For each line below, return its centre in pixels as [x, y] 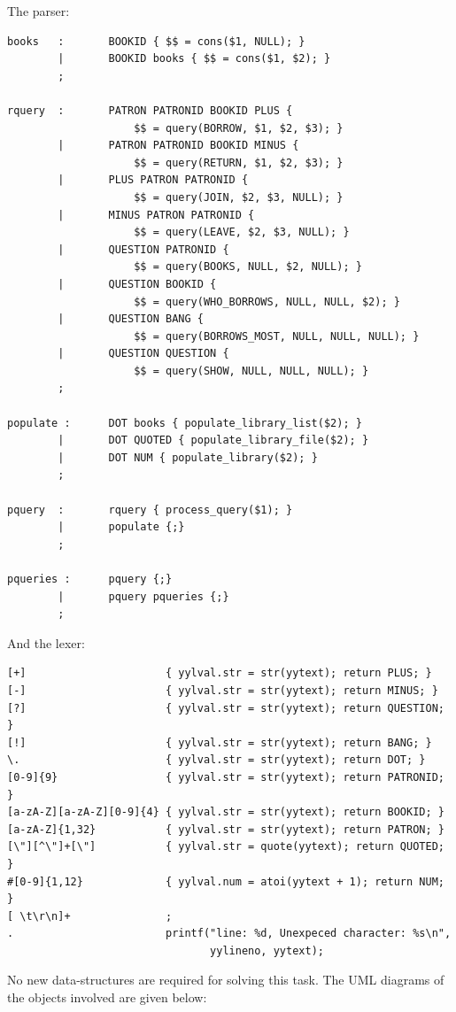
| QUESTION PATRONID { [143, 249]
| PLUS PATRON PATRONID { [153, 180]
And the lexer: [46, 642]
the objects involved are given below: [107, 997]
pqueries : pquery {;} [90, 579]
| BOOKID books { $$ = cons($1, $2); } [194, 59]
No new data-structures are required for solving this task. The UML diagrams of [226, 980]
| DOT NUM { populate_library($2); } [188, 457]
